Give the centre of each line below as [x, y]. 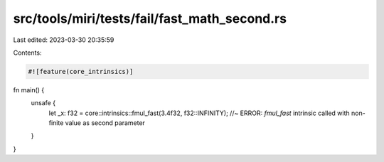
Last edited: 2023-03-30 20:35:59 [64, 40]
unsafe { [43, 103]
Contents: [27, 53]
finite [56, 123]
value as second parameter [105, 123]
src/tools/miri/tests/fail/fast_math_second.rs [150, 18]
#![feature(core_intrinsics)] [81, 71]
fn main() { [29, 90]
